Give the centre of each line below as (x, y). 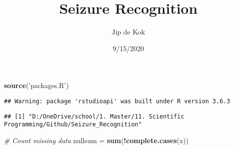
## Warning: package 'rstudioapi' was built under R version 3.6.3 (117, 101)
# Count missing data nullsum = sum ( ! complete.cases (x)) (96, 140)
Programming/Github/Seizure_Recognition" (73, 125)
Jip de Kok (128, 32)
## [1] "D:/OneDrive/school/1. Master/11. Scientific (94, 116)
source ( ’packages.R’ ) (37, 85)
